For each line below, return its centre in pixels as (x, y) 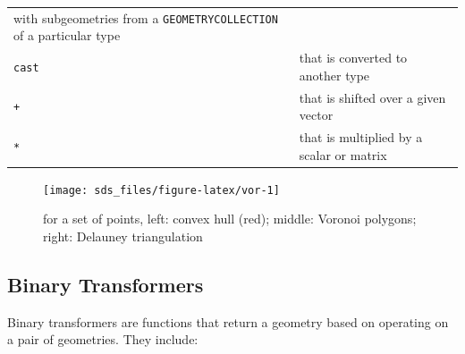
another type (334, 75)
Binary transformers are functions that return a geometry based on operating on (228, 321)
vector (316, 115)
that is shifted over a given (372, 97)
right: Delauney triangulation (123, 236)
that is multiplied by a (361, 137)
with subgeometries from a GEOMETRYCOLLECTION (146, 17)
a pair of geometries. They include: (103, 339)
